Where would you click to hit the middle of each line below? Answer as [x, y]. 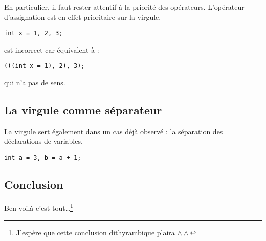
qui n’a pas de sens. [35, 82]
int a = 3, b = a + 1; [43, 158]
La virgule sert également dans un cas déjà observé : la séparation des [114, 131]
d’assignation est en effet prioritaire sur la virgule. [83, 17]
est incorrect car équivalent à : [52, 49]
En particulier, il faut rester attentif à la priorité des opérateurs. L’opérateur [124, 7]
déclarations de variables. [43, 141]
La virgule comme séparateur [83, 110]
